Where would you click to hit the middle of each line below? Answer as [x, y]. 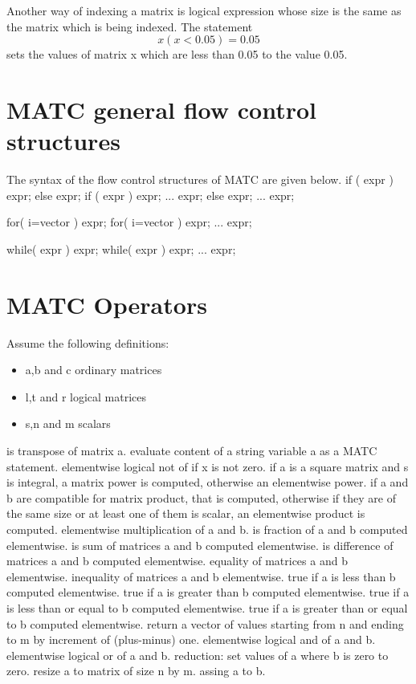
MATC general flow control [162, 109]
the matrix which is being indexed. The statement [130, 26]
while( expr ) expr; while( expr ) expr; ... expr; [121, 248]
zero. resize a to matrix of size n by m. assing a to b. [136, 671]
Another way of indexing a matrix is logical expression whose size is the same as [204, 10]
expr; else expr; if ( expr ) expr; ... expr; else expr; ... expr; [151, 195]
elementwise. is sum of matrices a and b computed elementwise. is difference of [200, 545]
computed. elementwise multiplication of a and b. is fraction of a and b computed [207, 529]
